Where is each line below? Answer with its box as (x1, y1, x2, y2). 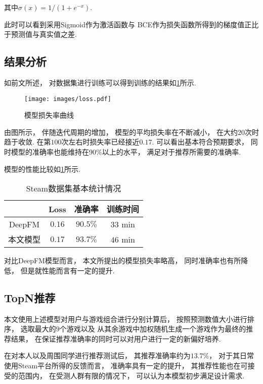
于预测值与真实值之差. (4, 29, 77, 39)
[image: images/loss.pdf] (24, 95, 111, 103)
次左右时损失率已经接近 (61, 136, 140, 147)
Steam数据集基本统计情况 (26, 182, 121, 195)
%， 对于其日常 (203, 350, 254, 361)
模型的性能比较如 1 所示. (4, 163, 80, 174)
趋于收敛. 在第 (4, 136, 51, 147)
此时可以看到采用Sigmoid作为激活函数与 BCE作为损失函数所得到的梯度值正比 (4, 19, 259, 29)
